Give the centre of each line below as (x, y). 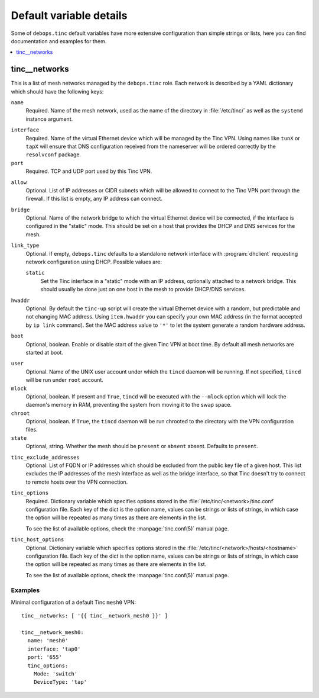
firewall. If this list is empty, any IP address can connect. (94, 199)
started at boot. (44, 352)
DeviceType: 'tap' (60, 682)
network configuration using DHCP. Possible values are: (94, 262)
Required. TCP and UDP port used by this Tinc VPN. (89, 171)
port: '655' (45, 657)
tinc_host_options (38, 540)
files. (32, 430)
